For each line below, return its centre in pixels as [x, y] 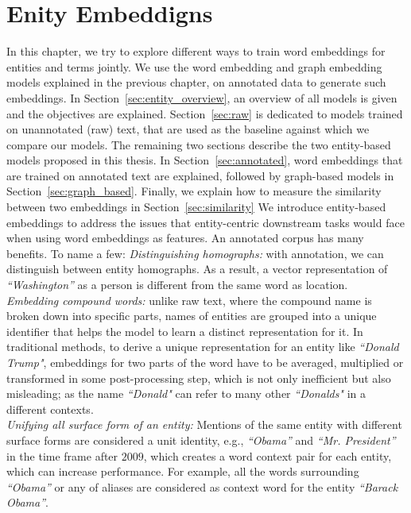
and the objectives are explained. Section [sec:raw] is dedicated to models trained [205, 113]
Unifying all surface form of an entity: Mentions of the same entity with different [204, 424]
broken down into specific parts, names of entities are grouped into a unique [192, 316]
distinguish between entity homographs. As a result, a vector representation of [197, 269]
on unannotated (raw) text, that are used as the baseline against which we [188, 129]
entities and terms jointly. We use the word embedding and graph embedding [194, 66]
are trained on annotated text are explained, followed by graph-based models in [200, 175]
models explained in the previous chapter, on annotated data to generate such [196, 82]
